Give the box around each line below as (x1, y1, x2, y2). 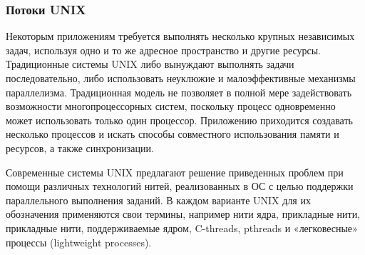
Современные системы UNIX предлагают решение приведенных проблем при (6, 164, 344, 179)
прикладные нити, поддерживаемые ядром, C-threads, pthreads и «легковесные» (6, 220, 358, 235)
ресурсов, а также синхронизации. (6, 140, 154, 155)
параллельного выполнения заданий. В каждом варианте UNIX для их (6, 192, 311, 207)
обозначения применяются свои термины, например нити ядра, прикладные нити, (6, 206, 361, 221)
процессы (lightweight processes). (6, 234, 152, 249)
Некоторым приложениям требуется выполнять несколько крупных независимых (6, 29, 355, 44)
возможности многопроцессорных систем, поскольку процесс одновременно (6, 99, 336, 114)
